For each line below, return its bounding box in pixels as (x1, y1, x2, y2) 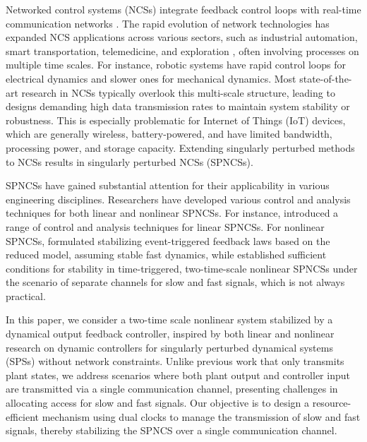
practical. (6, 288, 46, 303)
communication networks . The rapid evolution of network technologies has (6, 16, 330, 30)
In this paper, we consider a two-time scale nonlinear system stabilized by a (6, 312, 333, 327)
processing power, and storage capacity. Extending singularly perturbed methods (6, 140, 355, 155)
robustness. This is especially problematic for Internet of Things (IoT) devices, (6, 112, 346, 127)
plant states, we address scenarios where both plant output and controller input (6, 367, 350, 382)
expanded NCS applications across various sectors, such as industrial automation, (6, 30, 358, 44)
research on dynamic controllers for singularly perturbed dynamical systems (6, 340, 333, 354)
